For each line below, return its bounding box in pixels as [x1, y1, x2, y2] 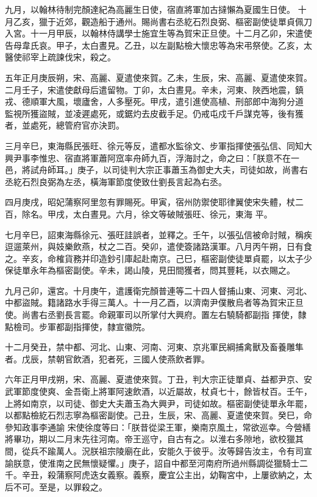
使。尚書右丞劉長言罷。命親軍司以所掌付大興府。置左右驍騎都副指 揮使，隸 [5, 308, 307, 321]
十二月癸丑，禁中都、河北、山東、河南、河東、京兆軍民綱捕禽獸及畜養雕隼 [5, 340, 304, 353]
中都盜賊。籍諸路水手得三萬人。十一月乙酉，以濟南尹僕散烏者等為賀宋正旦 [5, 296, 304, 309]
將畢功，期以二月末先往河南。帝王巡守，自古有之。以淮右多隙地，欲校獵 [5, 432, 295, 445]
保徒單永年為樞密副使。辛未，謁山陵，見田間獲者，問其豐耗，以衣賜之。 [5, 264, 295, 277]
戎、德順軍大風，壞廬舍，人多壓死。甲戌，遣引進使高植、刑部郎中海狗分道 [5, 95, 304, 108]
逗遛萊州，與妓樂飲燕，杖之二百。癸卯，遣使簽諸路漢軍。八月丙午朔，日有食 [5, 240, 312, 253]
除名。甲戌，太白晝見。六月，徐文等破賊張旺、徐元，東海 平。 [21, 207, 272, 220]
